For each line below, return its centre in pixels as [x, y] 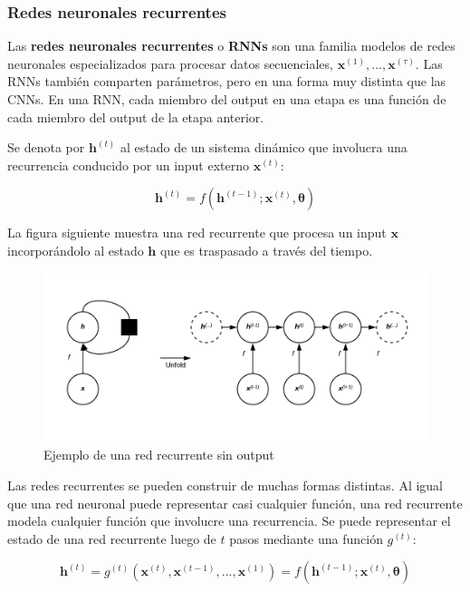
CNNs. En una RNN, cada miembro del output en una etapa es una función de [227, 99]
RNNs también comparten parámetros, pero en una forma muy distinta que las [227, 81]
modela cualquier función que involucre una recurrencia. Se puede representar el [229, 521]
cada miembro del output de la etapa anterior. [136, 116]
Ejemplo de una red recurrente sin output [159, 455]
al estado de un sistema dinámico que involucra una [264, 147]
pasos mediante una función [306, 538]
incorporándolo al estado [76, 250]
